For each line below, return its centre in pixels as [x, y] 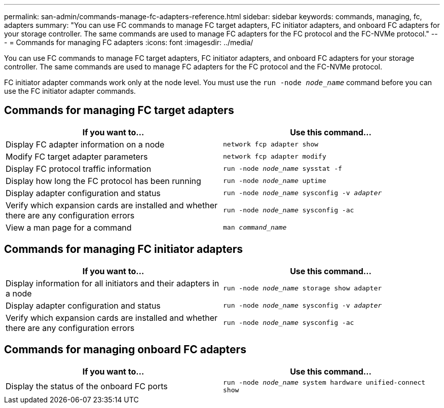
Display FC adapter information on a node [85, 144]
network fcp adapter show [271, 144]
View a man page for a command [69, 227]
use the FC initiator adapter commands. [70, 91]
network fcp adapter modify [275, 157]
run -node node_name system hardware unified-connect [324, 382]
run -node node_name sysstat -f [283, 169]
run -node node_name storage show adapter [303, 288]
